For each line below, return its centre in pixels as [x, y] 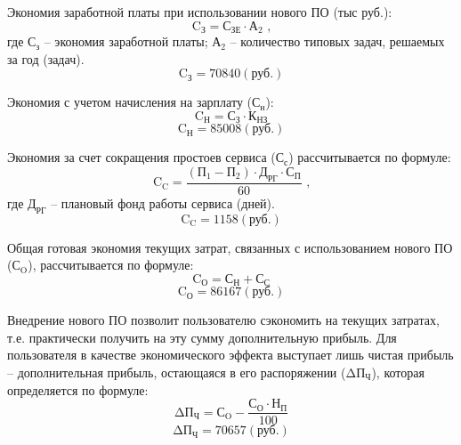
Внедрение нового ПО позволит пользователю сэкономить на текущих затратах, [223, 320]
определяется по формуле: [78, 389]
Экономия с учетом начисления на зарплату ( [129, 102]
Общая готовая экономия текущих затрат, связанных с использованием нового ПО [230, 247]
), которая [398, 372]
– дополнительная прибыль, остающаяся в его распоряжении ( [177, 372]
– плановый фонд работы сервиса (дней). [163, 202]
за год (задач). [46, 58]
